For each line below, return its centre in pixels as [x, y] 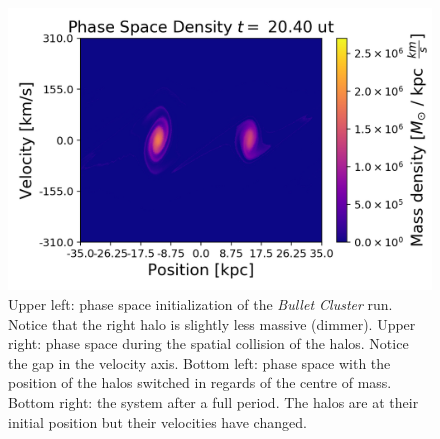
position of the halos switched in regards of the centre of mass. [200, 382]
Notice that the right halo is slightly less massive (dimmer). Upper [212, 323]
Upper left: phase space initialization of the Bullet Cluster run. [200, 303]
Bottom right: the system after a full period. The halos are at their [213, 401]
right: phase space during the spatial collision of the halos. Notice [208, 343]
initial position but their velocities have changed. [157, 421]
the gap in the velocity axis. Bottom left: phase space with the [199, 362]
